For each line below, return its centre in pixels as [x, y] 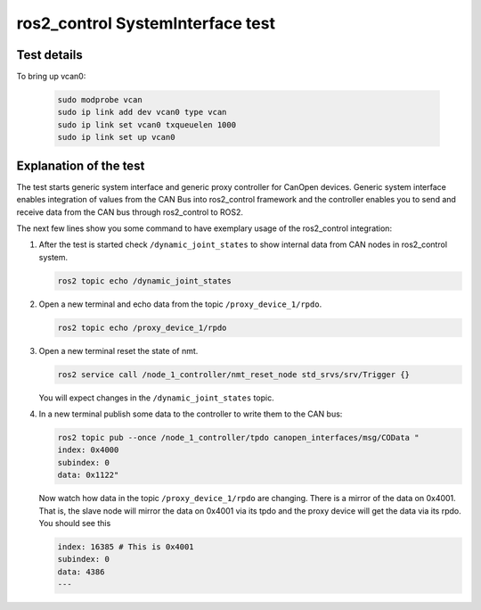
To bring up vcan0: [51, 77]
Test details [50, 55]
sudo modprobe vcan [100, 100]
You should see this [75, 523]
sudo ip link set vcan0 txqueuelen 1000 [147, 124]
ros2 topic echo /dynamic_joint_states [144, 280]
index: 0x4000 [88, 450]
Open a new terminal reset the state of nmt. [118, 350]
